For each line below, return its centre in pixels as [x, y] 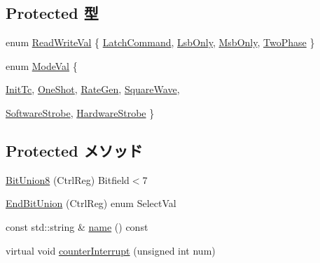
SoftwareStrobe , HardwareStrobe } [80, 112]
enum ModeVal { [42, 65]
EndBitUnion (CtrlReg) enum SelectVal [91, 203]
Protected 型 [52, 13]
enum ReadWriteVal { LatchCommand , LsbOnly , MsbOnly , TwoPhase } [160, 42]
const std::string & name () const [77, 226]
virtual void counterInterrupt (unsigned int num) [111, 250]
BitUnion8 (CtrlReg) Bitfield [68, 179]
